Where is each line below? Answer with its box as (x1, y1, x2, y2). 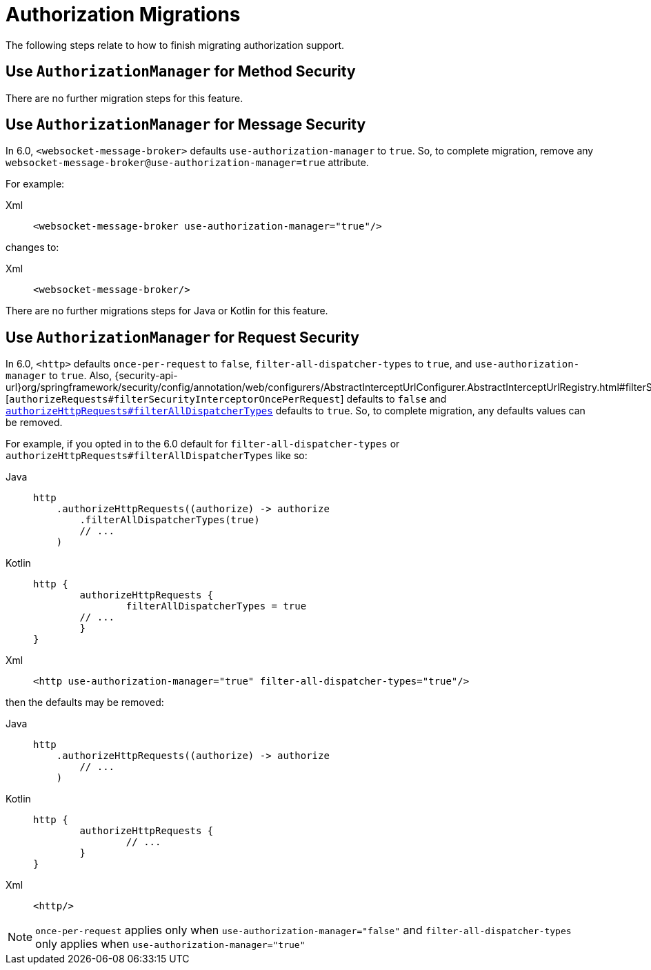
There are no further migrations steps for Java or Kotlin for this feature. (6, 305, 328, 317)
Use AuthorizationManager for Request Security (6, 328, 359, 346)
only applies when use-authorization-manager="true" (35, 937, 306, 951)
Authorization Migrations (6, 3, 241, 26)
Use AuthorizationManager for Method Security (6, 63, 356, 81)
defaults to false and (346, 393, 447, 405)
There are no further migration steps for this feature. (6, 92, 243, 104)
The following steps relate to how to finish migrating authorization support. (6, 39, 345, 51)
